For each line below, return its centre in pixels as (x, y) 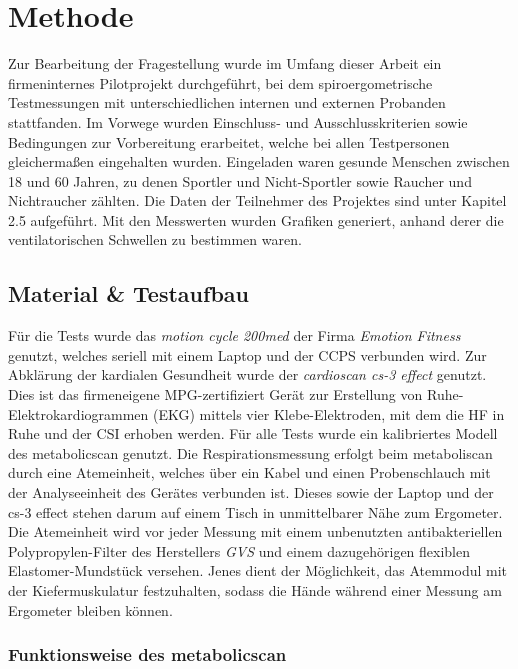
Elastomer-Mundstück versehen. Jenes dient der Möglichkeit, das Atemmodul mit (258, 570)
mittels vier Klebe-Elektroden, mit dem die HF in (352, 413)
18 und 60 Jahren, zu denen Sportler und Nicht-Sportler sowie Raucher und (240, 180)
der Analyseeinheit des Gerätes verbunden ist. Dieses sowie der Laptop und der (251, 492)
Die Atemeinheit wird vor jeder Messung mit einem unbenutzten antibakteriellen (255, 531)
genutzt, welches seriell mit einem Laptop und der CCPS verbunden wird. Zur (247, 354)
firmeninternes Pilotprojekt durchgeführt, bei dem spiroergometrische (220, 82)
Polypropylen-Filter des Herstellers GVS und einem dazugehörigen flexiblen (239, 550)
